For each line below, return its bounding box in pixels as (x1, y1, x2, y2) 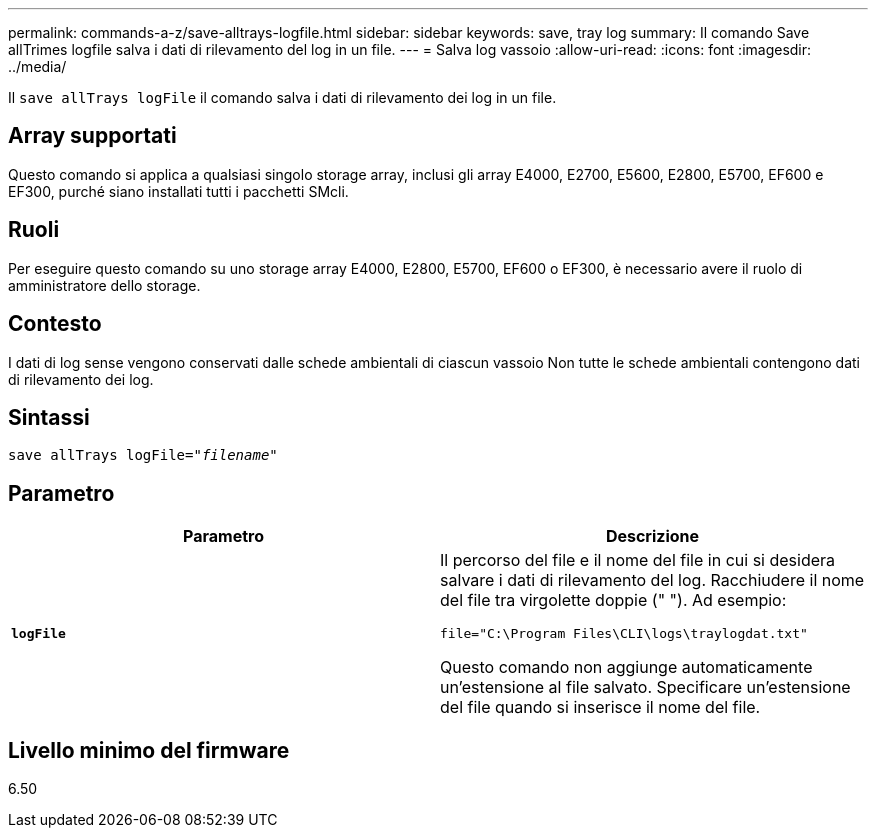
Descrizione (605, 526, 700, 547)
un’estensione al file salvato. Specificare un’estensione (440, 677, 851, 698)
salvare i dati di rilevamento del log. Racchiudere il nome (440, 570, 865, 591)
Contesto (8, 311, 102, 337)
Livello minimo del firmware (8, 737, 290, 763)
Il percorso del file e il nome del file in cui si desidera (440, 550, 836, 571)
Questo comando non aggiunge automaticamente (440, 657, 813, 678)
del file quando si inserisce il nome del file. (440, 697, 761, 718)
